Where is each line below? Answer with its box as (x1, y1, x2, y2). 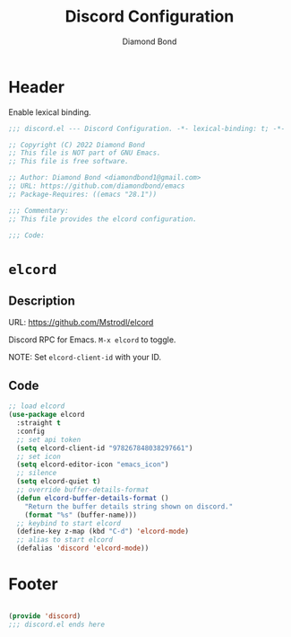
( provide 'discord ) (8, 611, 81, 621)
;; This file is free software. (8, 157, 129, 166)
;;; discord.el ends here (8, 620, 105, 629)
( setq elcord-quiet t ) (16, 477, 101, 486)
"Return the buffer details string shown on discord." (24, 501, 234, 511)
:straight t (16, 419, 62, 428)
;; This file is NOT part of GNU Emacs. (8, 148, 162, 158)
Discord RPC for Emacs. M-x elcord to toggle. (8, 334, 176, 345)
